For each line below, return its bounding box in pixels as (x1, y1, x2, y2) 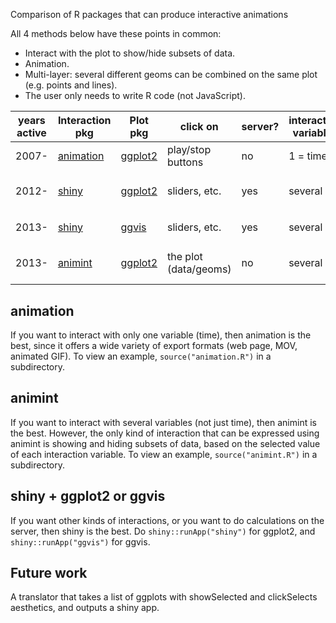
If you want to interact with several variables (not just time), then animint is (10, 416, 317, 428)
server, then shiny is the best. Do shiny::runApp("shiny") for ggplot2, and (10, 525, 316, 537)
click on (179, 120, 219, 133)
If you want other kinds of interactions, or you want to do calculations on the (10, 514, 325, 526)
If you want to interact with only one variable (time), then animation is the (10, 329, 312, 341)
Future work (10, 565, 88, 582)
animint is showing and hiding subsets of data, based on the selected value (10, 437, 321, 449)
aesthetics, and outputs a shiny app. (10, 602, 160, 614)
